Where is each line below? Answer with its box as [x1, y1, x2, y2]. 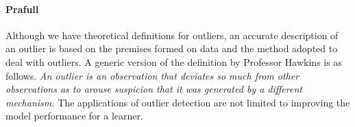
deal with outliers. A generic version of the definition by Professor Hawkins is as [5, 54, 342, 69]
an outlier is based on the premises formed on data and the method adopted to [5, 41, 338, 56]
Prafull [5, 1, 39, 16]
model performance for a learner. [5, 108, 143, 123]
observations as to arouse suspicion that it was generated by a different [5, 82, 302, 96]
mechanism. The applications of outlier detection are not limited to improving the [5, 95, 350, 109]
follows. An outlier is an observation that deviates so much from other [5, 68, 299, 82]
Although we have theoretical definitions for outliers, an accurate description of [5, 27, 339, 42]
